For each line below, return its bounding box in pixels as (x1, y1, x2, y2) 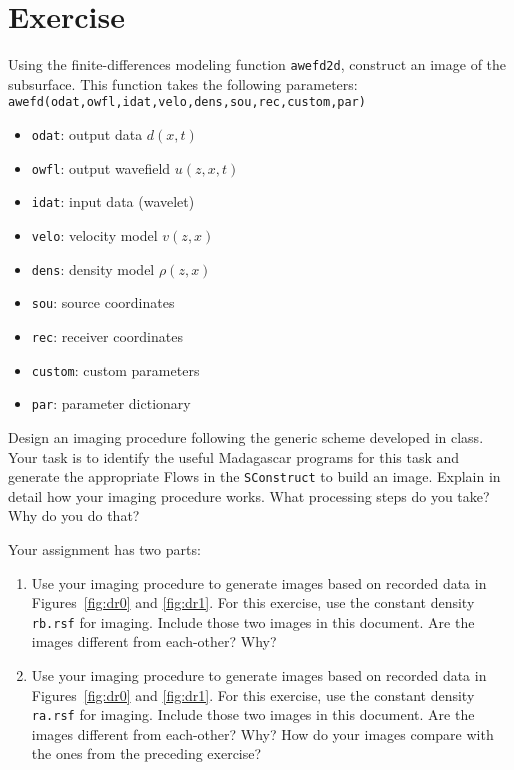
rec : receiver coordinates (31, 325, 183, 346)
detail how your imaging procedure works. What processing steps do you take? (8, 485, 490, 506)
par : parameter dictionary (31, 393, 191, 414)
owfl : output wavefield (31, 157, 171, 178)
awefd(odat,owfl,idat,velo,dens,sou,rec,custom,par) (8, 95, 366, 110)
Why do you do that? (8, 505, 140, 526)
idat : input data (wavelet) (31, 191, 195, 212)
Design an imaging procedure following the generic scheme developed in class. (8, 426, 484, 447)
